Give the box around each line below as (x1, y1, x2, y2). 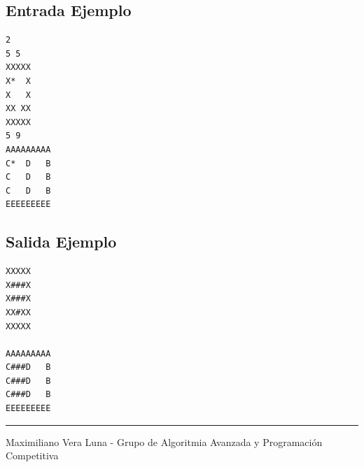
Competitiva (6, 448, 59, 463)
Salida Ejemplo (6, 231, 117, 252)
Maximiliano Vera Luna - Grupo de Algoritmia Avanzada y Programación (6, 434, 323, 449)
